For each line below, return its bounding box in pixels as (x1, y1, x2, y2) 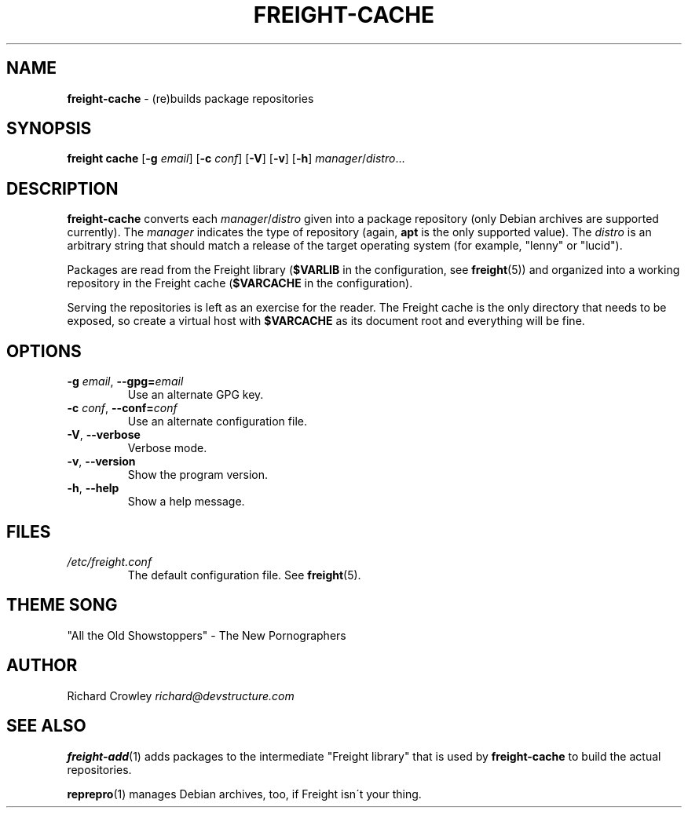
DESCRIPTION (6, 178, 119, 199)
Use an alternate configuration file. (127, 414, 307, 429)
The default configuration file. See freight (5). (127, 568, 361, 582)
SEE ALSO (6, 716, 86, 736)
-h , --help (67, 481, 119, 495)
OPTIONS (6, 341, 82, 361)
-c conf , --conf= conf (67, 401, 177, 415)
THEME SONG (6, 595, 118, 615)
